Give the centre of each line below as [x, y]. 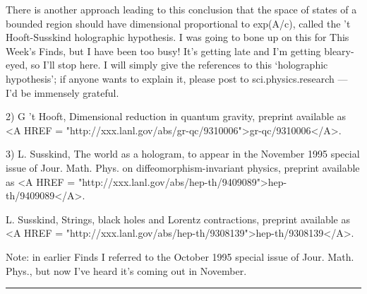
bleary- [339, 51]
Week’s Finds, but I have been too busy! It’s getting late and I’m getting [163, 51]
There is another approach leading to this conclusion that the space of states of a [181, 9]
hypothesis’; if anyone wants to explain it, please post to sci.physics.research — [177, 78]
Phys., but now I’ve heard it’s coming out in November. [126, 270]
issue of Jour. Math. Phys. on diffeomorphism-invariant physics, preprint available [183, 167]
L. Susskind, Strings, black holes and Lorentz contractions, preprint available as [178, 219]
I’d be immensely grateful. [62, 92]
